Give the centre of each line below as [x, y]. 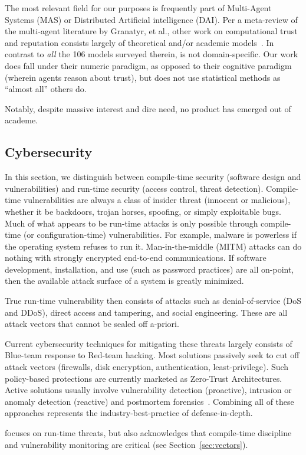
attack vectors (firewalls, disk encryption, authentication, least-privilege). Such [147, 367]
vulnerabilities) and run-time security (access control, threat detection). [134, 188]
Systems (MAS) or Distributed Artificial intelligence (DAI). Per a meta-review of [151, 19]
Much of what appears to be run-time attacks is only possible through [131, 223]
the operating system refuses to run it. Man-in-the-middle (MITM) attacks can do [153, 246]
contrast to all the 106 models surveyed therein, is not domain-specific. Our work [152, 54]
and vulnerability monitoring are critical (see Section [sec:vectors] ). [126, 444]
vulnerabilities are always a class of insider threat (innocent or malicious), [157, 200]
